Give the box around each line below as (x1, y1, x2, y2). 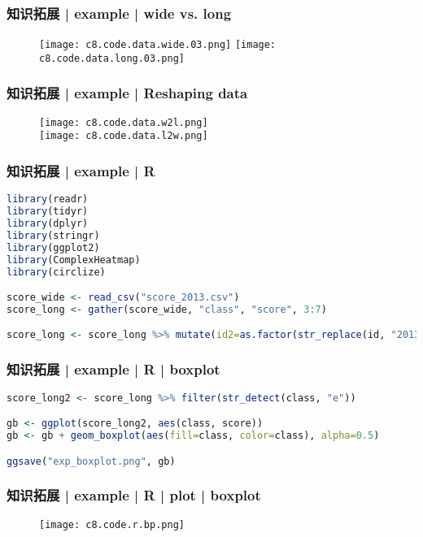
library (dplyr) (7, 218, 89, 230)
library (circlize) (7, 266, 106, 278)
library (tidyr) (7, 206, 89, 218)
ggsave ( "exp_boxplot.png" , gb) (7, 455, 176, 467)
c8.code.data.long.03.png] (39, 52, 185, 64)
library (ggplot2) (7, 241, 100, 253)
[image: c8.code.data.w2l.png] (39, 116, 208, 128)
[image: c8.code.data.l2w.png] (39, 130, 208, 142)
